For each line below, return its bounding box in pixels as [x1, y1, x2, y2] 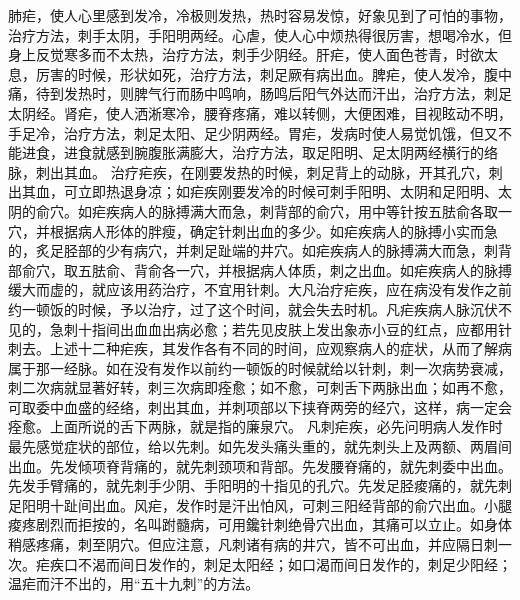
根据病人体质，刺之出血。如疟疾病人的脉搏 [231, 259, 512, 280]
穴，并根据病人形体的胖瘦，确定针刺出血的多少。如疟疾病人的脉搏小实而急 [8, 220, 498, 241]
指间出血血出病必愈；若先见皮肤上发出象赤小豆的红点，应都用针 [91, 318, 512, 339]
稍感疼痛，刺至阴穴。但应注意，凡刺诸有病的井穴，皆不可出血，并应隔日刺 [8, 534, 498, 555]
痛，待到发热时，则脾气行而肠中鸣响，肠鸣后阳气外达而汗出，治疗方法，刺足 [8, 83, 512, 104]
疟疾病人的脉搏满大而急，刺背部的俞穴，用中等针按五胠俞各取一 [91, 200, 512, 221]
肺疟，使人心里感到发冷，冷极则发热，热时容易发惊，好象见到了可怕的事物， [8, 5, 512, 25]
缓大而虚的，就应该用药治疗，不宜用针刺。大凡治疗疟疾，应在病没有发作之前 [8, 279, 512, 300]
